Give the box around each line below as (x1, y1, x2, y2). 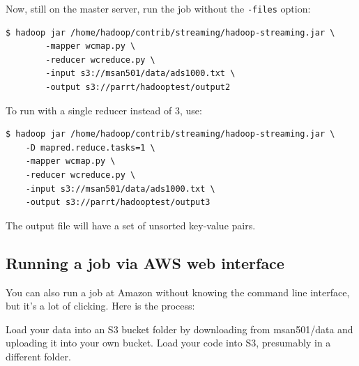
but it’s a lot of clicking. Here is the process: (6, 298, 195, 313)
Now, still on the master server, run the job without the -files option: (6, 1, 311, 15)
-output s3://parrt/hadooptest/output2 (45, 82, 231, 93)
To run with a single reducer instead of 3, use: (6, 102, 202, 117)
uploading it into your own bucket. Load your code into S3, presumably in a (6, 335, 331, 350)
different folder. (6, 349, 71, 363)
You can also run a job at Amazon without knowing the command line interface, (6, 284, 350, 299)
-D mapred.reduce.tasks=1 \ (25, 142, 155, 153)
